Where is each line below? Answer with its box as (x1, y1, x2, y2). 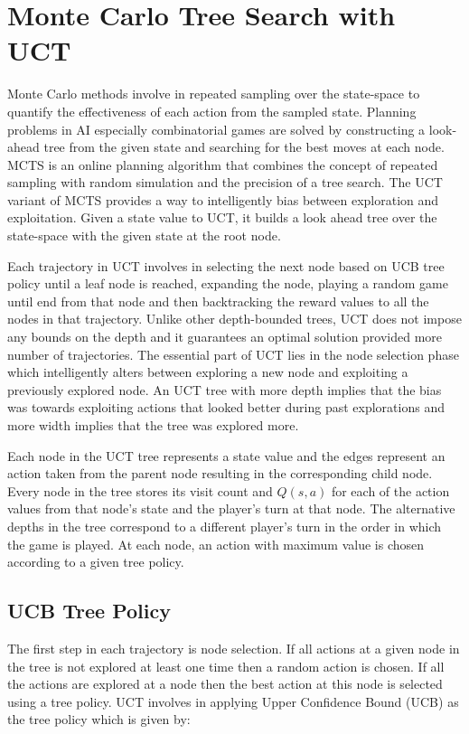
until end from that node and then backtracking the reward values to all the (7, 291, 429, 310)
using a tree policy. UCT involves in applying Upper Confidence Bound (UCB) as (7, 692, 459, 710)
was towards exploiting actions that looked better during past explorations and (7, 398, 445, 417)
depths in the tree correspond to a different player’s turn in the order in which (7, 516, 442, 535)
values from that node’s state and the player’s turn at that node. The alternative (7, 499, 455, 518)
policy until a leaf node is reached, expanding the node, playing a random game (7, 274, 448, 293)
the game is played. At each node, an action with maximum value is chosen (7, 534, 425, 553)
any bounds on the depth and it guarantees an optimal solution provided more (7, 327, 443, 346)
